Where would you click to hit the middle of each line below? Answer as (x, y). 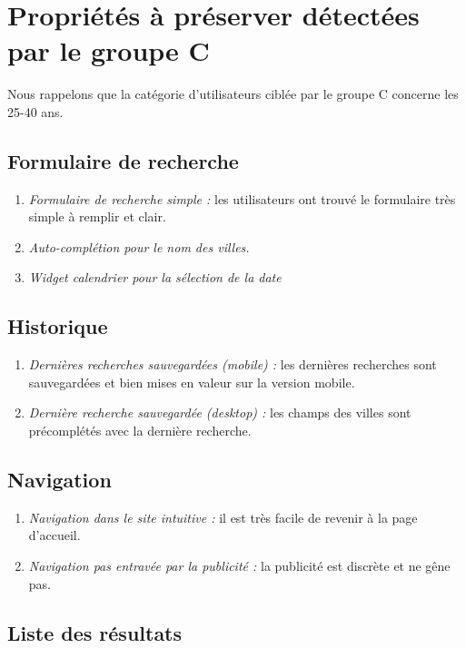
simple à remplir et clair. (97, 216)
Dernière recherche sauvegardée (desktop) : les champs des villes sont (220, 412)
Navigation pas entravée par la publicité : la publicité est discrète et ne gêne (239, 566)
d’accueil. (55, 535)
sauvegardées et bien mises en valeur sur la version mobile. (192, 382)
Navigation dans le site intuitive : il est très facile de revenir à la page (223, 517)
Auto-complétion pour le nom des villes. (139, 246)
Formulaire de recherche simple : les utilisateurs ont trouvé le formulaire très (242, 198)
